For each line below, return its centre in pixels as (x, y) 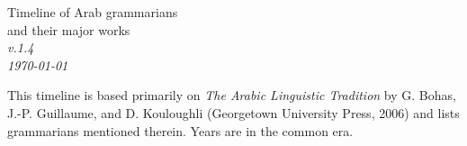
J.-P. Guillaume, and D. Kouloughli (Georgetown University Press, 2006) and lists (233, 112)
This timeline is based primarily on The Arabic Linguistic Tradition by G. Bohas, (232, 95)
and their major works (69, 29)
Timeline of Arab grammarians (93, 12)
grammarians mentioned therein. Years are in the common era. (180, 130)
